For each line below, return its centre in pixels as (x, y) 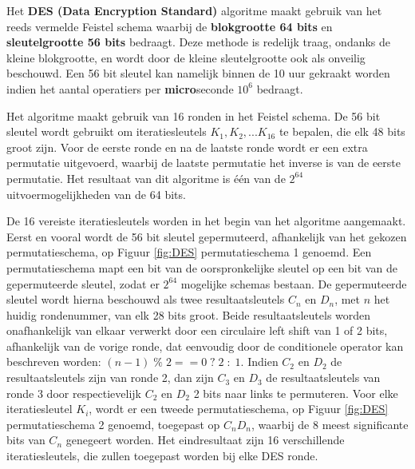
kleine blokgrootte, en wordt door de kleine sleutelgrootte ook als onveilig (186, 57)
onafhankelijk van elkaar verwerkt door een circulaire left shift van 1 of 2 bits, (197, 330)
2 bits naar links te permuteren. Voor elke (296, 393)
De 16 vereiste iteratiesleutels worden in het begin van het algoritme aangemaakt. (206, 221)
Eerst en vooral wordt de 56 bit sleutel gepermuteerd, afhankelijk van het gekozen (207, 236)
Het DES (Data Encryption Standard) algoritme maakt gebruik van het (194, 10)
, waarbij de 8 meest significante (330, 424)
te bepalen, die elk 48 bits (342, 131)
